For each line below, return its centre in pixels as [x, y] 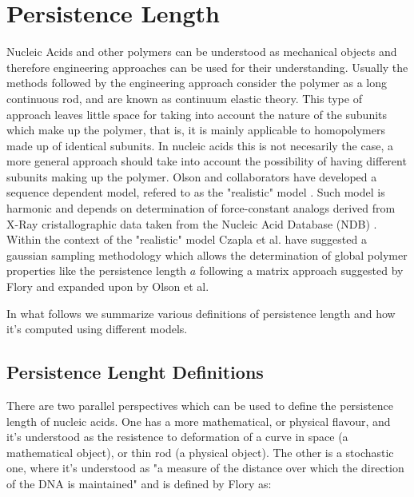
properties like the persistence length [97, 270]
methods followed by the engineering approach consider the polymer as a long [197, 83]
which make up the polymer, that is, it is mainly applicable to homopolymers [196, 130]
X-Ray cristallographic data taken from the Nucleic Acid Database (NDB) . [192, 223]
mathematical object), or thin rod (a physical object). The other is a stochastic [200, 452]
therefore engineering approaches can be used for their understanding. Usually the [207, 67]
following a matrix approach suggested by [301, 270]
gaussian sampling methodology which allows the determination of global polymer [207, 254]
